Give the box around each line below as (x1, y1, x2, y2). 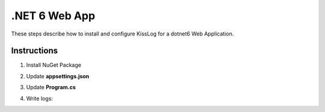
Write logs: (26, 95, 54, 102)
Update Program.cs (26, 84, 76, 91)
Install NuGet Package (26, 61, 81, 69)
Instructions (11, 46, 58, 56)
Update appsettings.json (26, 72, 90, 79)
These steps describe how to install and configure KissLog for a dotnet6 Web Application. (11, 30, 234, 37)
